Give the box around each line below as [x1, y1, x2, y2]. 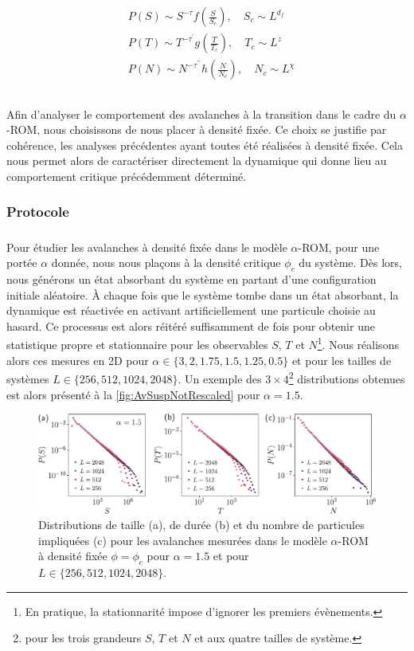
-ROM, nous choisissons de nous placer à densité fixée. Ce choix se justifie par [6, 121, 387, 138]
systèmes [6, 370, 49, 386]
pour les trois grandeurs [25, 629, 142, 646]
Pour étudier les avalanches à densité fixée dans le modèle [6, 238, 287, 255]
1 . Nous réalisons [317, 334, 399, 353]
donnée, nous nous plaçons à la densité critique [51, 254, 281, 271]
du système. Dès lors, [299, 254, 402, 271]
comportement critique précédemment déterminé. [6, 167, 247, 184]
